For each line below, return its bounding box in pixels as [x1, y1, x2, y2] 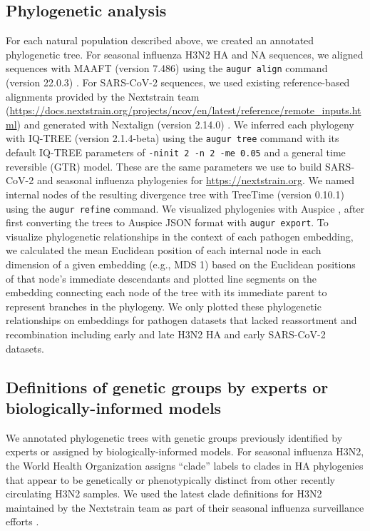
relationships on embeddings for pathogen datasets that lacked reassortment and [6, 313, 357, 328]
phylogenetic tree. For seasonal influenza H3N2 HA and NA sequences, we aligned [6, 46, 364, 61]
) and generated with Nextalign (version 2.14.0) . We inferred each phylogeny [16, 116, 354, 131]
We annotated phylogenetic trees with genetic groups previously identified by [6, 430, 343, 445]
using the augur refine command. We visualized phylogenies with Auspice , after [6, 201, 365, 216]
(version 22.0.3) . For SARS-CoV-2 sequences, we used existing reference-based [6, 75, 350, 90]
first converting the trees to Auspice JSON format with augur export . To [6, 215, 329, 230]
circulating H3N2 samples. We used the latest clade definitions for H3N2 [6, 486, 322, 501]
